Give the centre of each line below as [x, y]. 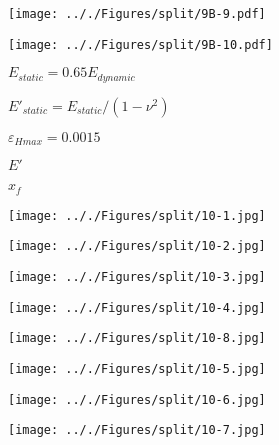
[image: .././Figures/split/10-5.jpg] [137, 368]
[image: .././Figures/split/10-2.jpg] [137, 246]
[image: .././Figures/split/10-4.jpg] [137, 307]
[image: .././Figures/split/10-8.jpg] [137, 338]
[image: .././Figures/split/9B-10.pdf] [140, 44]
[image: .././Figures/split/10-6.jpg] [137, 399]
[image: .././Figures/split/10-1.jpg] [137, 215]
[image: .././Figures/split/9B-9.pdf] [137, 14]
